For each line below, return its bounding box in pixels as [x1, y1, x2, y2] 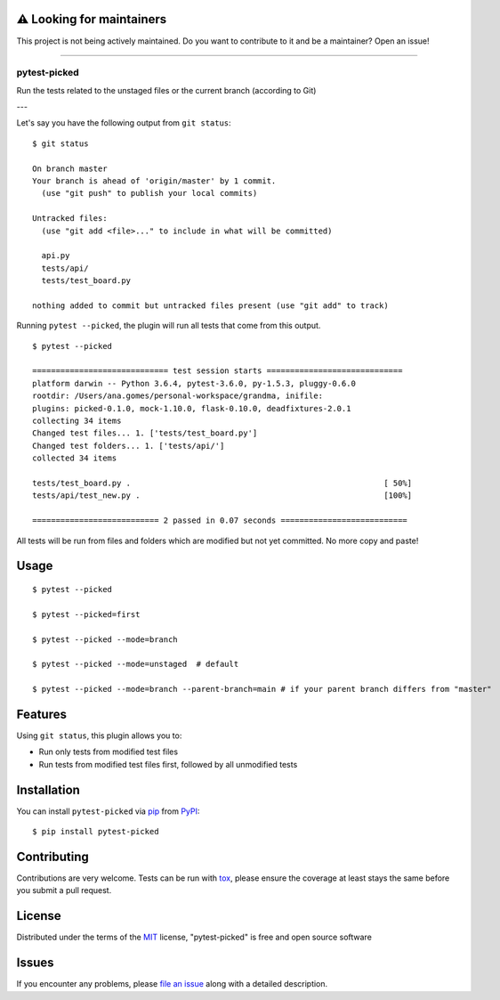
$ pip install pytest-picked [32, 826, 159, 837]
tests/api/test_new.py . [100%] [32, 491, 413, 500]
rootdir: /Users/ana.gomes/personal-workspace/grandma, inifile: [32, 391, 324, 401]
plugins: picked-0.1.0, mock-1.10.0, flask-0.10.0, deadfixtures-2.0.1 [32, 403, 351, 413]
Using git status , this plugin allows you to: [16, 730, 182, 741]
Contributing [16, 849, 89, 864]
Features [16, 706, 67, 721]
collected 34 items [32, 453, 117, 463]
